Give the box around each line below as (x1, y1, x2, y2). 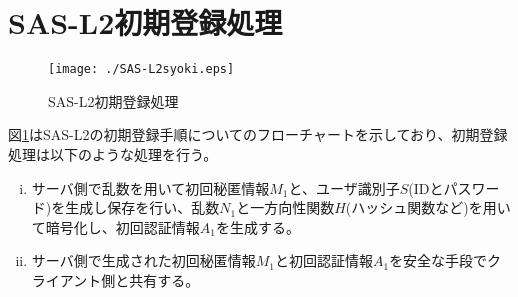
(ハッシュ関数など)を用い (345, 197, 511, 218)
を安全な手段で (389, 250, 488, 271)
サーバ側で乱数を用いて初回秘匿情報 (31, 177, 270, 198)
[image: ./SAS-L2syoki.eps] (48, 62, 235, 77)
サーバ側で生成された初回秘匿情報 (31, 250, 256, 271)
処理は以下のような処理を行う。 (8, 143, 218, 164)
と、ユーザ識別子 (288, 177, 400, 198)
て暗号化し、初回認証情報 (31, 216, 200, 237)
